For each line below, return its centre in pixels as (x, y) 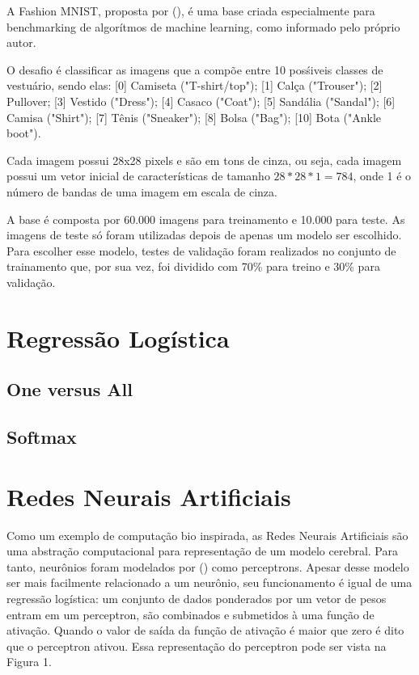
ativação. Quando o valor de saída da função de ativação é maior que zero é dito (205, 630)
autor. (21, 42)
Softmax (42, 437)
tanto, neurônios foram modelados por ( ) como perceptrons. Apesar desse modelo (208, 566)
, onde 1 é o (382, 176)
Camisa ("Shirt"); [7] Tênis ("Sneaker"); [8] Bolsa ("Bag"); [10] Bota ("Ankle (194, 117)
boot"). (24, 133)
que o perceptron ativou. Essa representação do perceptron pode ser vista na (197, 645)
